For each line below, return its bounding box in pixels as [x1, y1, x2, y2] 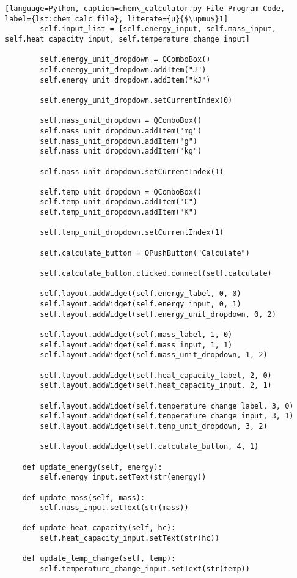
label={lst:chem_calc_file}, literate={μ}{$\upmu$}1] [5, 14, 229, 23]
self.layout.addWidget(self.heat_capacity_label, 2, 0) [40, 371, 272, 380]
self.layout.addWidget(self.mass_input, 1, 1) [40, 340, 233, 349]
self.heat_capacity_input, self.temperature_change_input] [5, 34, 250, 43]
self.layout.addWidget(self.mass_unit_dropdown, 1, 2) [40, 350, 268, 360]
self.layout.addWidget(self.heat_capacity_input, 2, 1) [40, 381, 272, 390]
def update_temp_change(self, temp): [22, 554, 176, 563]
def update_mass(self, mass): [22, 493, 145, 502]
